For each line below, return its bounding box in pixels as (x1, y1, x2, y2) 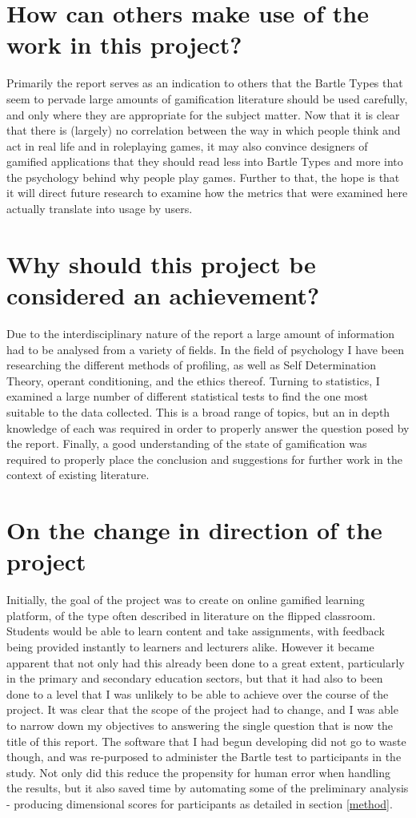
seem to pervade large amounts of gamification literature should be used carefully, (6, 90, 408, 107)
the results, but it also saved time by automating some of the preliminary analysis (6, 780, 409, 796)
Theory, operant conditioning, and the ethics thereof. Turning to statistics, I (6, 372, 380, 389)
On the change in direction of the (6, 514, 382, 546)
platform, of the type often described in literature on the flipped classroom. (6, 606, 376, 623)
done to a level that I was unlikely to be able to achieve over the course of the (6, 685, 389, 702)
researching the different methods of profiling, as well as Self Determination (6, 357, 376, 373)
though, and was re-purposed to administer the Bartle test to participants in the (6, 748, 402, 765)
